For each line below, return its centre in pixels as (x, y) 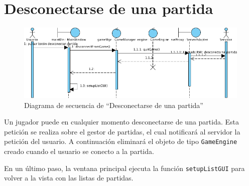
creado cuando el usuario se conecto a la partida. (79, 151)
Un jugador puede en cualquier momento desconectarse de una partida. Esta (122, 122)
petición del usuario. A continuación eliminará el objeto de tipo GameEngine (121, 141)
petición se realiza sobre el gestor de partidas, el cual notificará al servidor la (122, 131)
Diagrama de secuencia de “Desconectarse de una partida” (114, 105)
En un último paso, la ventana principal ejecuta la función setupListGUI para (125, 168)
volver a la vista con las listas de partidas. (69, 178)
